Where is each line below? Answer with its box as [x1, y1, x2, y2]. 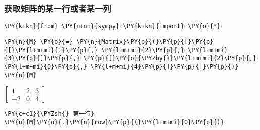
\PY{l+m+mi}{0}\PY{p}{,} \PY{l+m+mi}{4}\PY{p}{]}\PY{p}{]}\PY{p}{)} [4, 63, 239, 70]
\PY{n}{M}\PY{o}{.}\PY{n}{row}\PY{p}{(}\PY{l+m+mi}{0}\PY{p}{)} [4, 118, 224, 126]
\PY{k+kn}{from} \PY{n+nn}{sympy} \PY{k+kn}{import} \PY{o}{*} [4, 23, 221, 30]
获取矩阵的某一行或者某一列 [4, 2, 111, 14]
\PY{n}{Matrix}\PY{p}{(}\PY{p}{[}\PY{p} [76, 38, 214, 45]
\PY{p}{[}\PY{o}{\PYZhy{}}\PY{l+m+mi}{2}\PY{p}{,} [83, 55, 257, 62]
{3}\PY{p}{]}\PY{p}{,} [4, 55, 80, 62]
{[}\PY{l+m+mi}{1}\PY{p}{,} [4, 46, 98, 54]
